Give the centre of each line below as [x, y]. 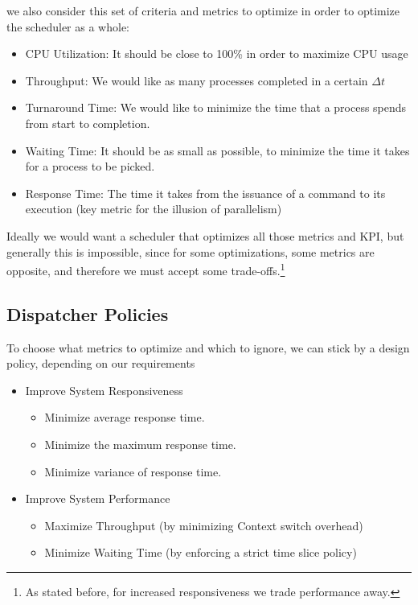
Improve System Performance [98, 498]
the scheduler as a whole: [68, 26]
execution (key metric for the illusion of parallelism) [154, 209]
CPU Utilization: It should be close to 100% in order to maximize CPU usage [217, 54]
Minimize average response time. [125, 417]
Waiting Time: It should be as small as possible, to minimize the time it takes [217, 150]
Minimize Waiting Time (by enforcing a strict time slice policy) [201, 552]
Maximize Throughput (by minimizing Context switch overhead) [204, 525]
